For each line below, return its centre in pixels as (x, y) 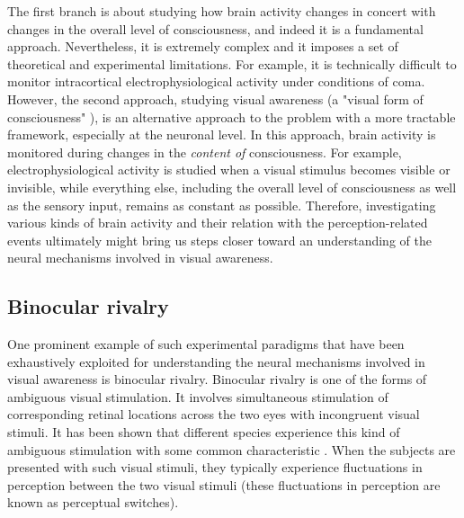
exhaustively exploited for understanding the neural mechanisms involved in (216, 361)
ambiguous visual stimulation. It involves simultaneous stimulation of (198, 396)
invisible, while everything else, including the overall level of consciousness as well (232, 187)
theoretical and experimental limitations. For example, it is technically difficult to (232, 63)
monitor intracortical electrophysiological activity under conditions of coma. (216, 81)
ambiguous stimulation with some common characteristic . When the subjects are (232, 449)
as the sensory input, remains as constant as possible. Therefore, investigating (222, 205)
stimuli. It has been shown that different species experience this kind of (204, 432)
